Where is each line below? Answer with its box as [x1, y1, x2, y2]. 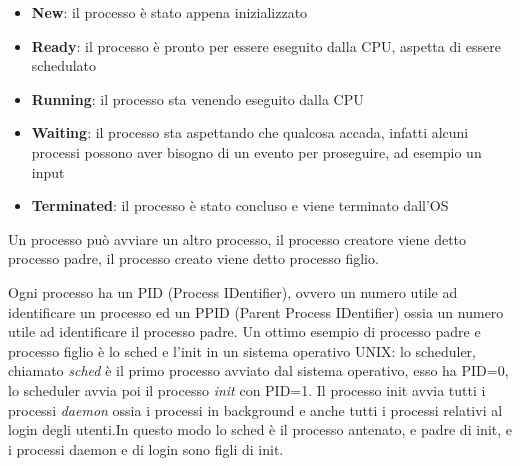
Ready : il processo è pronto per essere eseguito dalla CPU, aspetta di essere [31, 35, 501, 56]
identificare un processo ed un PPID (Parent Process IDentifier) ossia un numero [8, 301, 504, 322]
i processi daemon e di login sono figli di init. [8, 438, 284, 459]
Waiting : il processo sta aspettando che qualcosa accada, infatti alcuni [31, 122, 469, 143]
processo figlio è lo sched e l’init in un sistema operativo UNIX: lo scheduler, [8, 340, 476, 361]
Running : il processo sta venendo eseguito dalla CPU [31, 88, 364, 109]
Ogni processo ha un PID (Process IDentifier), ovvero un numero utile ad [8, 281, 458, 302]
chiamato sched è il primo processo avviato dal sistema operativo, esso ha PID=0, [8, 360, 509, 381]
